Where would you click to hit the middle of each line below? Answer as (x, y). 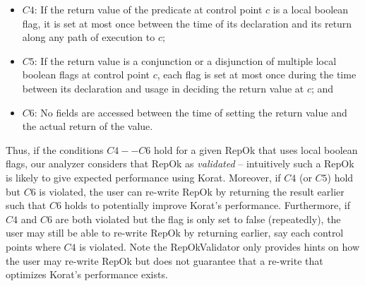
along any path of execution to (89, 37)
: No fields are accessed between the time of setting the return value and (191, 112)
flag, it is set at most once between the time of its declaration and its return (187, 23)
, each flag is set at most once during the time (257, 75)
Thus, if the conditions (55, 149)
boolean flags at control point (86, 75)
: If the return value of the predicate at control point (148, 9)
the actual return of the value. (88, 126)
